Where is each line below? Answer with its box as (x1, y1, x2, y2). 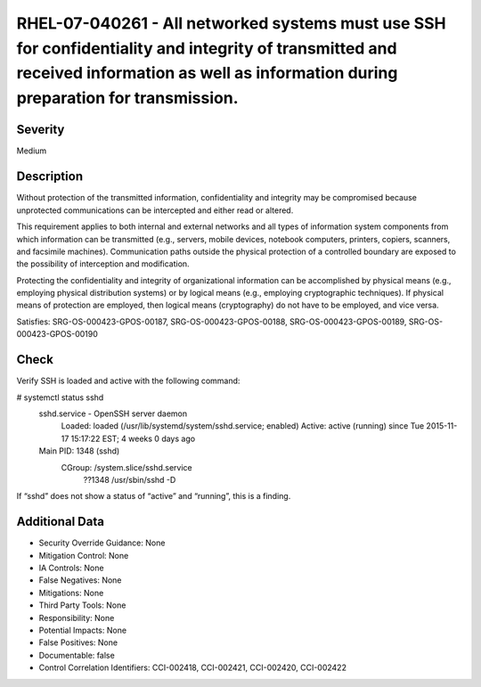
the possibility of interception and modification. (16, 258, 191, 269)
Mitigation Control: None (38, 550, 129, 560)
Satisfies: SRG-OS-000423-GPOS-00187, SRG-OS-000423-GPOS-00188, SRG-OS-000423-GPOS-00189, (16, 316, 407, 327)
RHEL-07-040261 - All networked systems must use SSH (16, 13, 446, 33)
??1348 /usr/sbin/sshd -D (83, 474, 176, 485)
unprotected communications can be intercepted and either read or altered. (16, 205, 294, 216)
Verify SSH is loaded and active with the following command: (16, 375, 240, 387)
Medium (16, 145, 47, 156)
